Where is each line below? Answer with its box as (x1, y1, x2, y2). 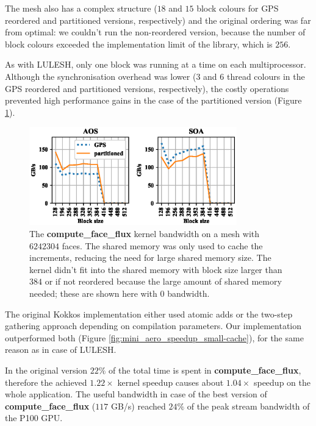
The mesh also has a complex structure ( (5, 2, 157, 14)
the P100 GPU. (5, 411, 63, 424)
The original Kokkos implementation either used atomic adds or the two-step (5, 307, 293, 320)
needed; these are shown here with (29, 287, 157, 300)
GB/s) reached (110, 399, 166, 412)
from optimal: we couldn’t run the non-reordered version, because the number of (5, 26, 306, 38)
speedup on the (253, 375, 311, 388)
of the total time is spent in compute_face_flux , (109, 364, 301, 376)
